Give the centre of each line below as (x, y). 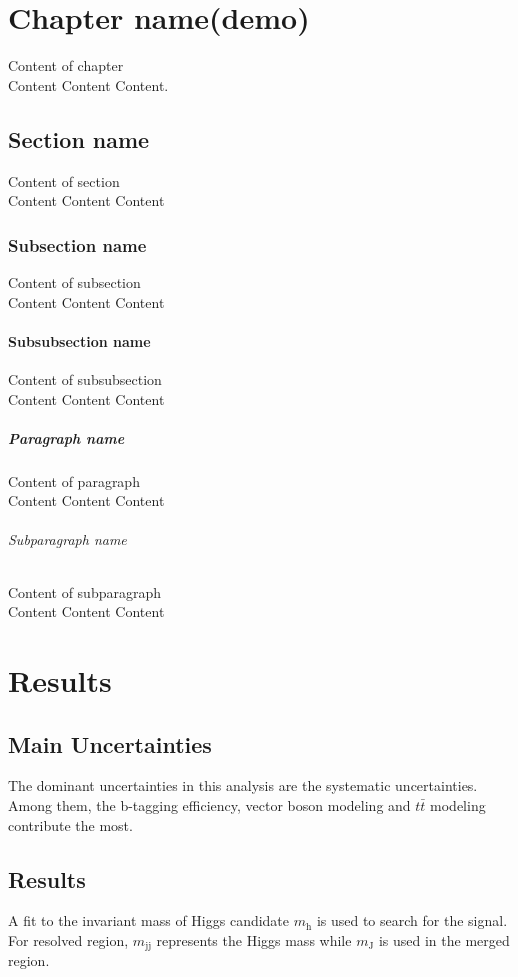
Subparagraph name (67, 539)
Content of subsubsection (85, 378)
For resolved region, (68, 939)
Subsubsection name (79, 340)
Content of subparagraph (85, 591)
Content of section (64, 180)
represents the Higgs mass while (254, 939)
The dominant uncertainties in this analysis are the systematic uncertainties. (243, 785)
